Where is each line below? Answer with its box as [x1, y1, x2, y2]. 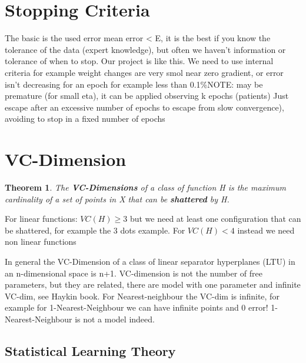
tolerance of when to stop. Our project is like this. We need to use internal [5, 55, 274, 67]
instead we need [237, 224, 295, 236]
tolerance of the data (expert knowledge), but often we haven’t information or [5, 43, 286, 55]
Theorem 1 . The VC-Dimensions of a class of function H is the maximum [5, 181, 286, 193]
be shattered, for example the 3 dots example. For [5, 224, 185, 236]
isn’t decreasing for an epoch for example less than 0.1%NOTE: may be [5, 78, 263, 90]
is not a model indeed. [75, 312, 155, 325]
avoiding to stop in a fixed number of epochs [5, 112, 165, 125]
